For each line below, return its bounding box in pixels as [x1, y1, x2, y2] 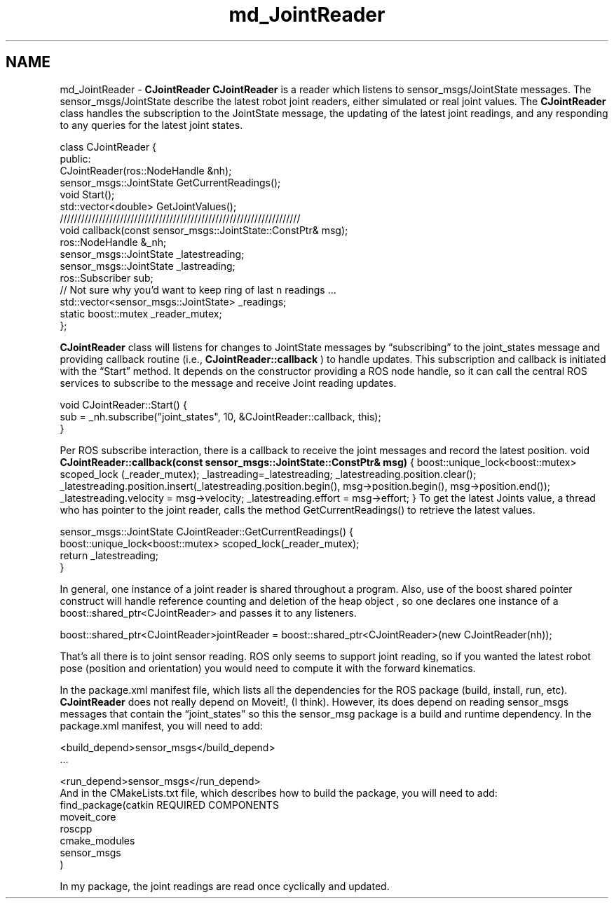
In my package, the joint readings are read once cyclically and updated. [60, 879, 390, 892]
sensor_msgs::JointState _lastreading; [60, 259, 236, 272]
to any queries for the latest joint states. [60, 118, 243, 131]
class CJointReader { [60, 140, 157, 153]
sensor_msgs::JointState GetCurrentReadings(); [60, 176, 281, 189]
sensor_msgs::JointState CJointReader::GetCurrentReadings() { [60, 525, 353, 537]
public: [60, 152, 91, 165]
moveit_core [60, 810, 116, 823]
